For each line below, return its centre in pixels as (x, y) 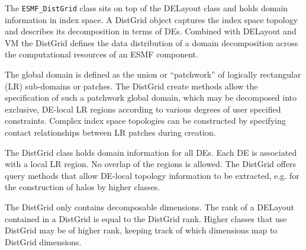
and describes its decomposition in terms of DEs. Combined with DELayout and (151, 31)
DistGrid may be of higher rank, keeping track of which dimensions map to (141, 230)
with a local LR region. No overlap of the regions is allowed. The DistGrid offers (150, 164)
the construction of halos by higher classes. (83, 187)
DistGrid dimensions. (43, 241)
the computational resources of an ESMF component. (102, 54)
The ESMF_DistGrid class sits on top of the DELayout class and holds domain (146, 8)
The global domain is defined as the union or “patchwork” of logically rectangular (153, 74)
